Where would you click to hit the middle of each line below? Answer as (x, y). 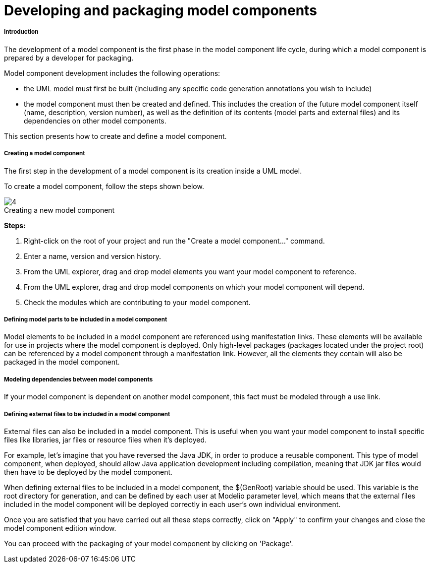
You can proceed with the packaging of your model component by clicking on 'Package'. (149, 543)
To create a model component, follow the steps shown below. (104, 186)
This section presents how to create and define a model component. (115, 136)
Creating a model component (45, 154)
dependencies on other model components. (95, 121)
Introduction (21, 32)
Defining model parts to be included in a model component (86, 319)
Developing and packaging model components (161, 10)
